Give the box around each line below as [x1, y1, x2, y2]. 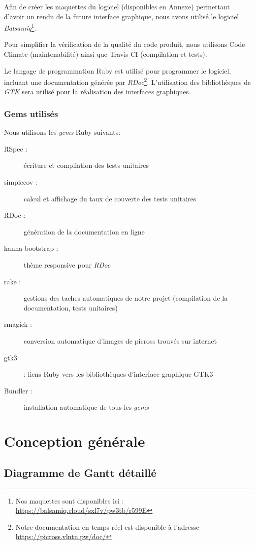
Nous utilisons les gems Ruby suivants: [4, 127, 121, 137]
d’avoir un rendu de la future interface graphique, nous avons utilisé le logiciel [4, 11, 239, 21]
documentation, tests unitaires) [24, 302, 118, 312]
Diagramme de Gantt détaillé [4, 465, 157, 480]
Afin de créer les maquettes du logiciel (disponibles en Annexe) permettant [4, 1, 230, 11]
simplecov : [4, 177, 37, 187]
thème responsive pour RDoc [24, 260, 111, 270]
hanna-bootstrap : [4, 243, 58, 253]
